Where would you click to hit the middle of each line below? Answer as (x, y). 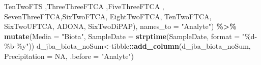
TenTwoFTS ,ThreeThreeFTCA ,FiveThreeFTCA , (84, 6)
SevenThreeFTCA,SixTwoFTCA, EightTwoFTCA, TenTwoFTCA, (108, 16)
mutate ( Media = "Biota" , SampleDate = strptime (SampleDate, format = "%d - (131, 36)
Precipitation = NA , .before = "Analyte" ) (69, 56)
